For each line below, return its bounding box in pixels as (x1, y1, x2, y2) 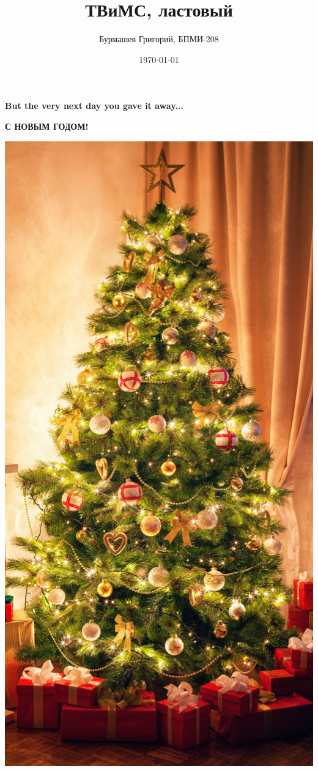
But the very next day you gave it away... (5, 99, 183, 112)
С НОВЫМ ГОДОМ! (5, 119, 89, 132)
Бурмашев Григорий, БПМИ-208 (99, 32, 219, 45)
